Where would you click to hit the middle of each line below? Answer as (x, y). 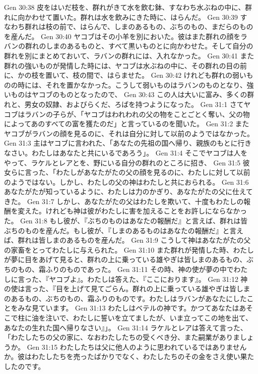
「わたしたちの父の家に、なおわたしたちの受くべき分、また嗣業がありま (122, 337)
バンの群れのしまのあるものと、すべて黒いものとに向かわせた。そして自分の (129, 46)
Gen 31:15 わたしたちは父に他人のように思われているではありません (137, 347)
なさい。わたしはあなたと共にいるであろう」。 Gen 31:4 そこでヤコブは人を (126, 152)
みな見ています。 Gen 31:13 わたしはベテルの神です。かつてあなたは (128, 308)
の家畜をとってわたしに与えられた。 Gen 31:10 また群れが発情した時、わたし (129, 249)
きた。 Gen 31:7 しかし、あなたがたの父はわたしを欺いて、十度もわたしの (124, 201)
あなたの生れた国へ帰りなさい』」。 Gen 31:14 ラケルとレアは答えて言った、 (126, 327)
